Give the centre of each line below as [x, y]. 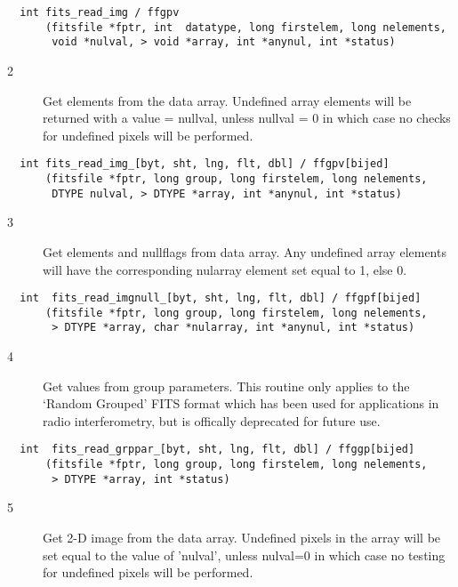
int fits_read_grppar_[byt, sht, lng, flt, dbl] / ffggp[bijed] [217, 450]
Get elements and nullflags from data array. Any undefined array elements [245, 251]
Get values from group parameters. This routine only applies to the [226, 386]
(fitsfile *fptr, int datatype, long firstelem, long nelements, [245, 27]
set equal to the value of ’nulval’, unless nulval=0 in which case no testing [244, 555]
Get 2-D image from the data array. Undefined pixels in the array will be [242, 537]
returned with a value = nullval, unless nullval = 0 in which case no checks [247, 118]
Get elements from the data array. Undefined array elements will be [227, 100]
